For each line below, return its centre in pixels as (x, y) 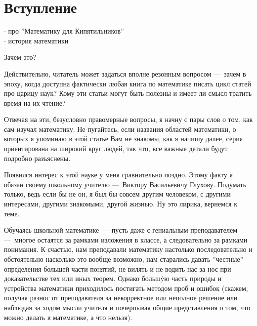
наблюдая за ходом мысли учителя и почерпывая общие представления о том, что (127, 307)
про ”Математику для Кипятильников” (66, 31)
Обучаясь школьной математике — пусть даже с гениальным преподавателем (121, 230)
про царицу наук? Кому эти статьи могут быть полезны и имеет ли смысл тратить (128, 93)
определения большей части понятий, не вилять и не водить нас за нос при (118, 268)
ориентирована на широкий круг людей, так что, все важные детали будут (116, 148)
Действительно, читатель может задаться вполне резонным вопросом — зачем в (125, 73)
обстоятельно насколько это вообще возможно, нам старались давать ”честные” (124, 259)
